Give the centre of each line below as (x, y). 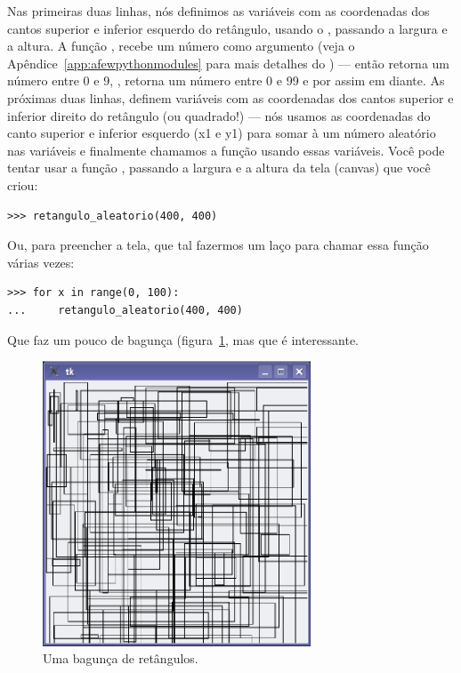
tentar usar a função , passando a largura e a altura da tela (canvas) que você (219, 168)
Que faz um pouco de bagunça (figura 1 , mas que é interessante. (183, 339)
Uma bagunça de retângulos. (121, 658)
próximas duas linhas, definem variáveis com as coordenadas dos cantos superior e (230, 97)
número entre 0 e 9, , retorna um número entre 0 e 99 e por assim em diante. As (226, 80)
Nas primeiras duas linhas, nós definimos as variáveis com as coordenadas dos (218, 11)
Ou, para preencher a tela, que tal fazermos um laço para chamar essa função (218, 245)
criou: (23, 184)
